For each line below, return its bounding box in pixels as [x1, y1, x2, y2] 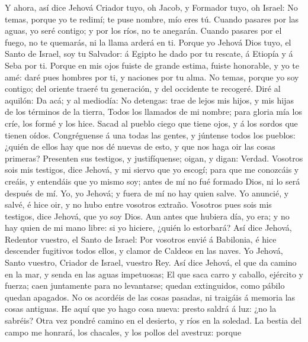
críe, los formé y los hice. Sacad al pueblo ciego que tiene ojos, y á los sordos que [5, 117, 298, 129]
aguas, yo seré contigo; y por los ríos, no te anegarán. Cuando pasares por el [5, 24, 282, 37]
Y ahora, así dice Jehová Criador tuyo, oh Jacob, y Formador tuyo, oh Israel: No [5, 1, 298, 13]
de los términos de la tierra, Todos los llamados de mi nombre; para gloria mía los [5, 105, 302, 118]
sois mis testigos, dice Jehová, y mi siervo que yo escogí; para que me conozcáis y [5, 163, 299, 176]
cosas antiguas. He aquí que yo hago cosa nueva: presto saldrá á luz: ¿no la [5, 302, 277, 315]
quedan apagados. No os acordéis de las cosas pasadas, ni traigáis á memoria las [5, 291, 296, 303]
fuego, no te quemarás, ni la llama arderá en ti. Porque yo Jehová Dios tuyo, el [5, 36, 291, 48]
